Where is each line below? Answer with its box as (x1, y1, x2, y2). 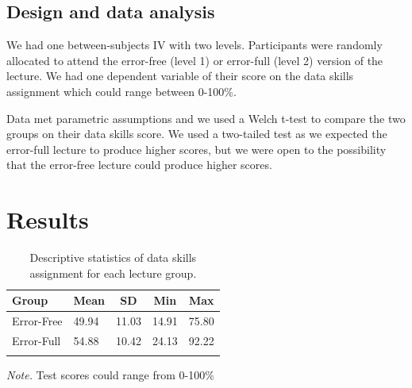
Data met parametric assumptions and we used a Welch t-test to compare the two (6, 109, 406, 126)
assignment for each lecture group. (29, 264, 197, 281)
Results (6, 203, 89, 236)
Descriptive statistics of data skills (29, 249, 197, 266)
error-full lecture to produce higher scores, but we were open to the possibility (6, 140, 387, 157)
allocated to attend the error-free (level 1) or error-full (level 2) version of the (6, 52, 383, 68)
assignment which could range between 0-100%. (6, 83, 237, 99)
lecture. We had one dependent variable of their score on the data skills (6, 67, 354, 84)
